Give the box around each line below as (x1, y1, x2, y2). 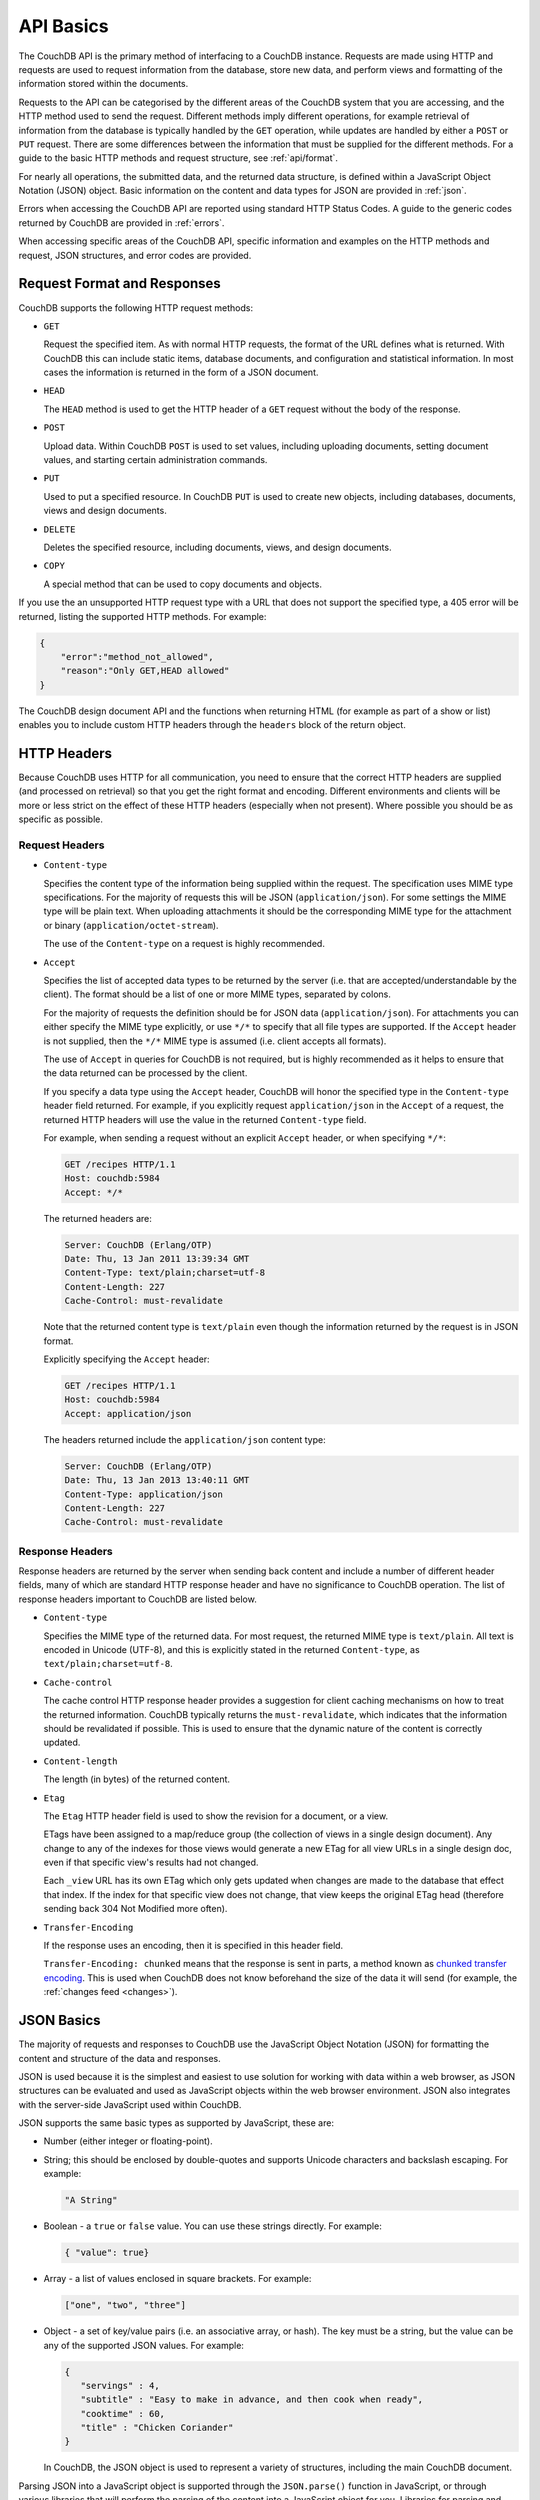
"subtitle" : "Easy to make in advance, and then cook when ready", (80, 2394, 424, 2405)
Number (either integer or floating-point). (43, 2135, 214, 2147)
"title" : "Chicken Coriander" (80, 2422, 234, 2434)
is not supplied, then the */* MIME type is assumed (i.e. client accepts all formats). (43, 1035, 387, 1047)
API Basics (18, 15, 109, 37)
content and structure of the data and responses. (18, 2052, 222, 2064)
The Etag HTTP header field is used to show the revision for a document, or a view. (43, 1810, 389, 1822)
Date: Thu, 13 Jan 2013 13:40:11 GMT (64, 1475, 250, 1486)
